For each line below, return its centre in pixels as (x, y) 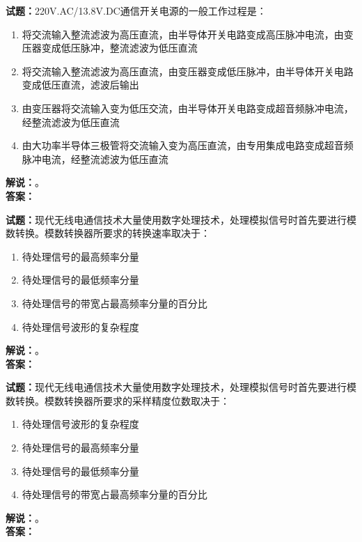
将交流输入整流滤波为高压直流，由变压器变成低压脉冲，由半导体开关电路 (188, 71)
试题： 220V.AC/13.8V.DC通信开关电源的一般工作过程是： (136, 10)
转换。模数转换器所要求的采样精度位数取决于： (122, 400)
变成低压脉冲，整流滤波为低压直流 (119, 48)
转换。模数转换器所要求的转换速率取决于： (112, 233)
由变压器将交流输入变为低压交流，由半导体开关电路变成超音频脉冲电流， (188, 108)
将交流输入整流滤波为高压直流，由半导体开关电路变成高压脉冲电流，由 (183, 34)
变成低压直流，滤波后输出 (80, 85)
